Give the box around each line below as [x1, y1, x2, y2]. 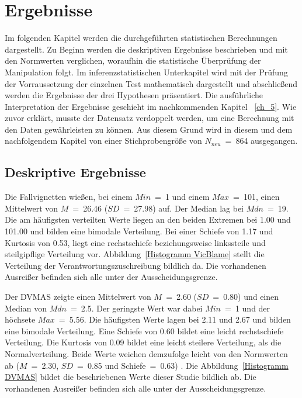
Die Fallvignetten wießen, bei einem [5, 191, 133, 203]
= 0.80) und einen [213, 290, 279, 303]
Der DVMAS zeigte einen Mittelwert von [5, 290, 151, 303]
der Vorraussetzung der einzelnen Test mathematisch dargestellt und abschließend [5, 77, 298, 89]
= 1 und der [225, 302, 270, 314]
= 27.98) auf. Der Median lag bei [123, 202, 244, 214]
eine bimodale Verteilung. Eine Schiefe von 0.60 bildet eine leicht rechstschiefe [5, 324, 284, 337]
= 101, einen [233, 191, 280, 203]
